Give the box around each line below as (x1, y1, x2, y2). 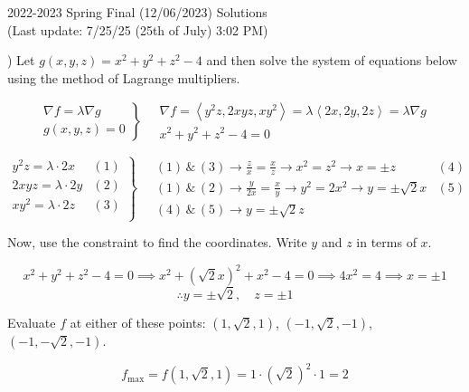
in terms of (356, 233, 417, 252)
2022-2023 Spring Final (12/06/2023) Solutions (7, 3, 267, 21)
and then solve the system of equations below (206, 51, 457, 70)
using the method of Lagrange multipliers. (7, 68, 240, 87)
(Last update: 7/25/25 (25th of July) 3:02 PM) (7, 20, 268, 39)
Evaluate (7, 312, 56, 331)
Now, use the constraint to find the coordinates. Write (7, 233, 307, 252)
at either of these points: (70, 312, 206, 331)
